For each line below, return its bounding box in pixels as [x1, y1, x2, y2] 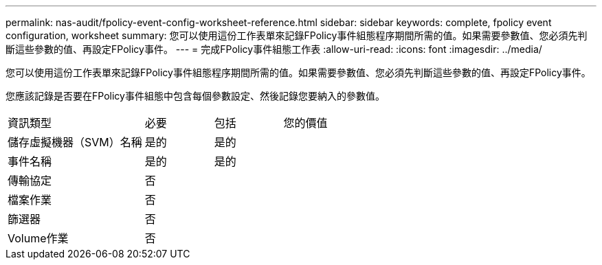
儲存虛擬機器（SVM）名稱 [8, 135, 142, 149]
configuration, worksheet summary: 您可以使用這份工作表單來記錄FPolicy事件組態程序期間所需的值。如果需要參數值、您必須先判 [5, 30, 588, 41]
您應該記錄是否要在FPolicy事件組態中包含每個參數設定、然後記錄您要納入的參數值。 [5, 90, 385, 102]
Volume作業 [8, 231, 69, 245]
